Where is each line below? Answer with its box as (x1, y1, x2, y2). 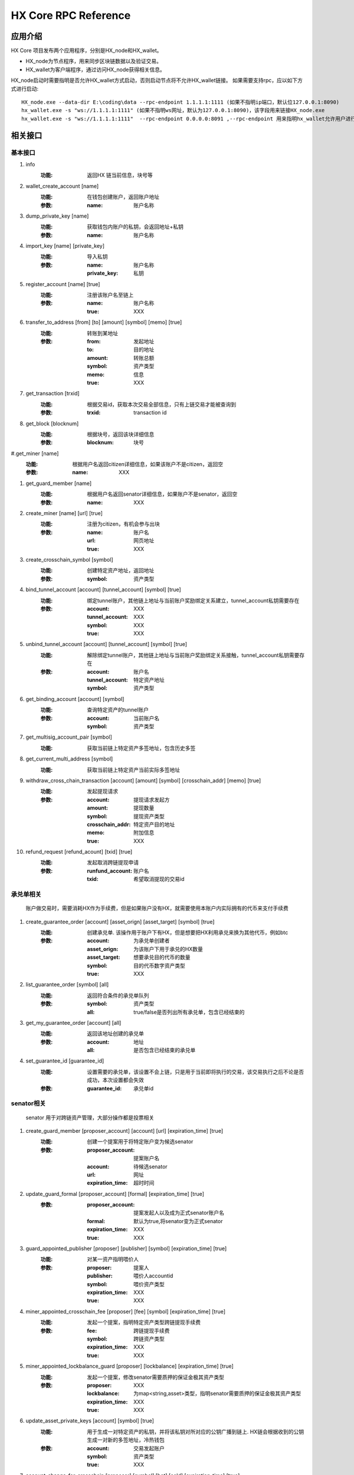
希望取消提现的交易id (133, 876, 185, 883)
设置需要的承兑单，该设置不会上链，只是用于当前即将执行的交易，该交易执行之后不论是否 (87, 1068, 304, 1075)
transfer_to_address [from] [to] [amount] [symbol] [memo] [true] (25, 319, 182, 326)
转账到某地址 (87, 329, 118, 336)
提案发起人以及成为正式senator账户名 (133, 1209, 224, 1217)
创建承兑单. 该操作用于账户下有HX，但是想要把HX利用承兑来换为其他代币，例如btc (87, 929, 289, 936)
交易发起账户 (133, 1444, 165, 1451)
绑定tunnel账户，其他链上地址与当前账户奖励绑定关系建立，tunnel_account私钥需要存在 (87, 596, 300, 604)
